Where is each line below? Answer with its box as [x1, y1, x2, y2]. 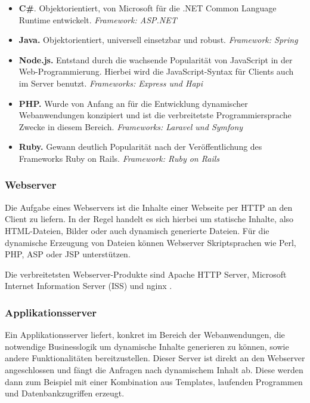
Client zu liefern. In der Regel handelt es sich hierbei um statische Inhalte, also [5, 213, 294, 225]
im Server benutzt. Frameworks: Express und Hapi [18, 76, 203, 89]
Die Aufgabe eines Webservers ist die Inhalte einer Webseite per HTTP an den [5, 201, 293, 213]
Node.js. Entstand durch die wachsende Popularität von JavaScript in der [18, 53, 293, 66]
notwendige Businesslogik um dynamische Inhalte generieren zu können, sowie [5, 340, 289, 352]
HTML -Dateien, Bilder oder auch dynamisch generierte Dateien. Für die [5, 224, 269, 236]
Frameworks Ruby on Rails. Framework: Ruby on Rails [18, 152, 219, 164]
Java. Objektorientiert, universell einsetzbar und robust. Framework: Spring [18, 33, 298, 46]
